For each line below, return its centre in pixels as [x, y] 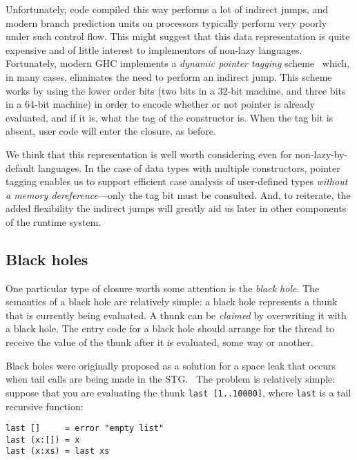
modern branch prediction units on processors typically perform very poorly [166, 22]
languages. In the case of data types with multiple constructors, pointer [189, 167]
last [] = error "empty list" [85, 429]
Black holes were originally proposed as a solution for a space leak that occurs [171, 365]
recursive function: [45, 406]
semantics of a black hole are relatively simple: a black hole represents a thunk [172, 301]
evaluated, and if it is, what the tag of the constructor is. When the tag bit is [170, 117]
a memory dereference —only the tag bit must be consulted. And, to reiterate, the [178, 194]
